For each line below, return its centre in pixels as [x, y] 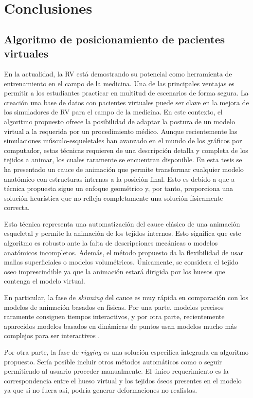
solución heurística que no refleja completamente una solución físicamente [114, 198]
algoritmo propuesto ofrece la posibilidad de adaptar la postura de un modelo [119, 121]
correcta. [17, 207]
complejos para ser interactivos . [52, 335]
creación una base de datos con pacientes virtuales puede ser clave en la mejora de [126, 102]
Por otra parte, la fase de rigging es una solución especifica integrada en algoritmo [126, 352]
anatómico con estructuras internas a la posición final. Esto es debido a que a [119, 179]
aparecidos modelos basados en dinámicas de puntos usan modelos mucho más [120, 326]
